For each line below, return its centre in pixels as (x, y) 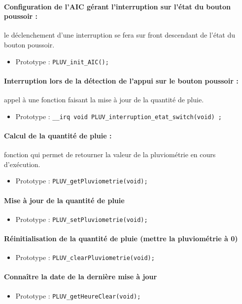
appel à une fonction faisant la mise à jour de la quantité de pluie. (104, 100)
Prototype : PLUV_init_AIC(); (62, 61)
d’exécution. (22, 164)
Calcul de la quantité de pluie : (58, 135)
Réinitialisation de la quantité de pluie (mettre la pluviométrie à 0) (121, 238)
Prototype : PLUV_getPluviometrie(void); (82, 181)
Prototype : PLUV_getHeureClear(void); (78, 295)
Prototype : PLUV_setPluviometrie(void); (82, 219)
